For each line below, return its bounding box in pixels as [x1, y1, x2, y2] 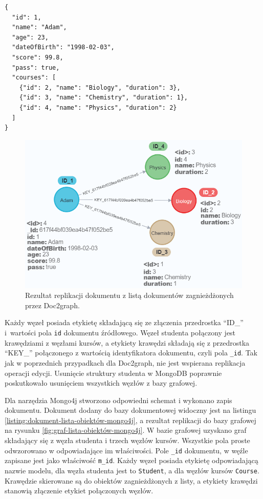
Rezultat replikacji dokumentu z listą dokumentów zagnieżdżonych [25, 290, 234, 301]
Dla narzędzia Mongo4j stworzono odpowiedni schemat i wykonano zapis [5, 394, 232, 405]
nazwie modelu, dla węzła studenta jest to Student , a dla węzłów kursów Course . [5, 465, 259, 475]
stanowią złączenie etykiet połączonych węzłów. [5, 485, 154, 496]
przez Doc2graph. [25, 300, 80, 310]
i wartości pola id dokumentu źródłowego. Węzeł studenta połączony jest [5, 327, 236, 338]
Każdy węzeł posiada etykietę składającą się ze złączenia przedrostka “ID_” [5, 317, 244, 328]
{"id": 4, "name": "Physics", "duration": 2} [19, 104, 177, 111]
